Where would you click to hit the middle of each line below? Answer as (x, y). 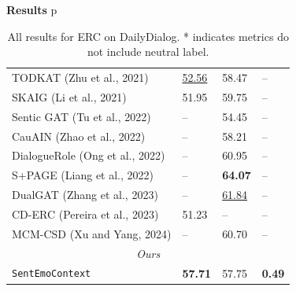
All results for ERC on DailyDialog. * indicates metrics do (148, 36)
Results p (32, 9)
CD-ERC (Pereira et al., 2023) (85, 214)
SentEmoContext (52, 274)
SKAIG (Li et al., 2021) (69, 96)
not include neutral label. (148, 52)
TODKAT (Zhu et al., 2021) (80, 77)
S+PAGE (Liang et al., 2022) (83, 175)
